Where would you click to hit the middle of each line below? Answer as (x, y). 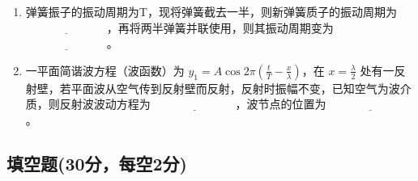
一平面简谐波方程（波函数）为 (105, 70)
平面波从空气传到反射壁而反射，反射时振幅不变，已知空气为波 (235, 88)
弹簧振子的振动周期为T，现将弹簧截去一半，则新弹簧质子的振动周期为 (211, 11)
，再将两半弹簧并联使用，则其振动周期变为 (220, 27)
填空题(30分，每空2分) (97, 163)
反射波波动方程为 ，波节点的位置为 (193, 104)
